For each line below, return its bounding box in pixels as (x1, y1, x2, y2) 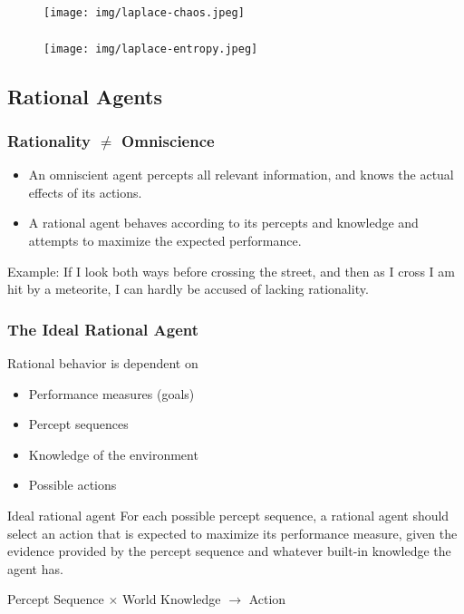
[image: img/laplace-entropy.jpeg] (43, 42, 258, 55)
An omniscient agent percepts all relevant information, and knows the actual (28, 165, 454, 184)
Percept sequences (28, 414, 129, 434)
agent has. (7, 559, 63, 578)
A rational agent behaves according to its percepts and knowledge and (28, 213, 419, 232)
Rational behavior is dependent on (7, 353, 198, 372)
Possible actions (28, 475, 117, 494)
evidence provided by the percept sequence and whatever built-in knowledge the (7, 541, 451, 560)
